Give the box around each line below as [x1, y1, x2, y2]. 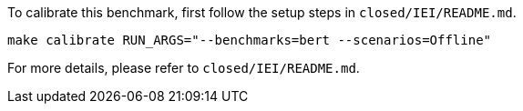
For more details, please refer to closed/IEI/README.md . [7, 60, 360, 76]
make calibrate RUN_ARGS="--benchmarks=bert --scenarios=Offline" [7, 33, 492, 47]
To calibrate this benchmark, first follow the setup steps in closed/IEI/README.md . [7, 5, 517, 20]
